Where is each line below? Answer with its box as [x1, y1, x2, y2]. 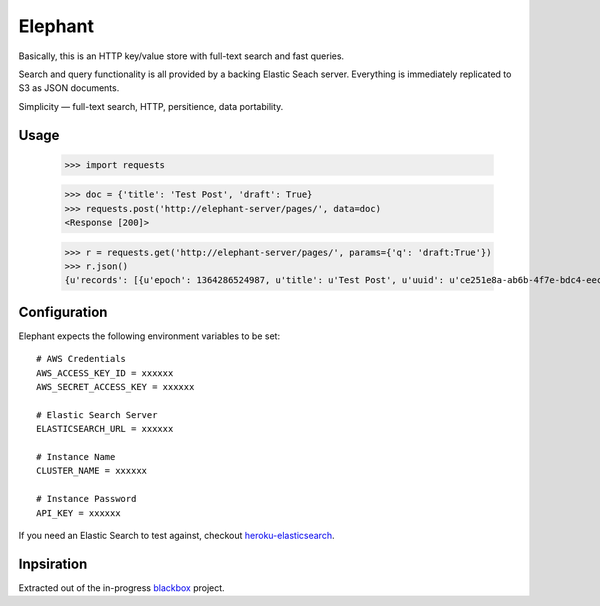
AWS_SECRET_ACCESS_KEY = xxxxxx [36, 381, 195, 393]
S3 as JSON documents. [18, 82, 120, 94]
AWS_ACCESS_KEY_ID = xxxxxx [36, 367, 174, 379]
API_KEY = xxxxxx [36, 507, 121, 519]
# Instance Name [36, 451, 116, 463]
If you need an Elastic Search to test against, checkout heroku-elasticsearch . [18, 530, 335, 542]
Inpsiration [18, 555, 88, 572]
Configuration [18, 303, 108, 320]
